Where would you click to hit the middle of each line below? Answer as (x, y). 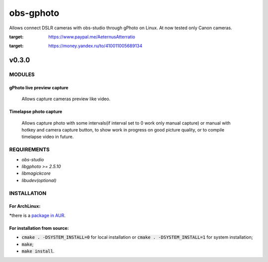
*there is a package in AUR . (37, 215)
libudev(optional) (39, 180)
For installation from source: (39, 228)
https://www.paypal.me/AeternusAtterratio (92, 37)
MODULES (22, 74)
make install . (38, 251)
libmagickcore (36, 173)
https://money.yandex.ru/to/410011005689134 (95, 46)
